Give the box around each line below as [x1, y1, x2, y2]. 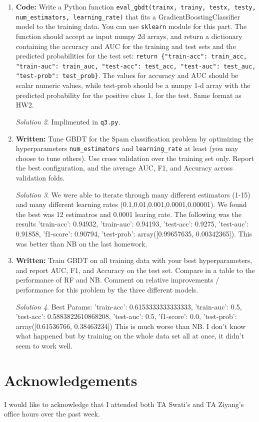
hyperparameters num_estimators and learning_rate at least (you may [15, 143, 238, 153]
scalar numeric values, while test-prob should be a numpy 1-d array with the [15, 80, 250, 90]
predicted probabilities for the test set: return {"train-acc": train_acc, [15, 50, 247, 61]
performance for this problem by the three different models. [15, 284, 198, 294]
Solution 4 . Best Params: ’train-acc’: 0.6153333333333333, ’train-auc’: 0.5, [15, 301, 242, 311]
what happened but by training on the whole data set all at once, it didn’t [15, 330, 244, 341]
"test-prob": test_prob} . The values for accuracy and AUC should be [15, 70, 238, 80]
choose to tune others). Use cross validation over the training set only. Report [15, 152, 254, 163]
